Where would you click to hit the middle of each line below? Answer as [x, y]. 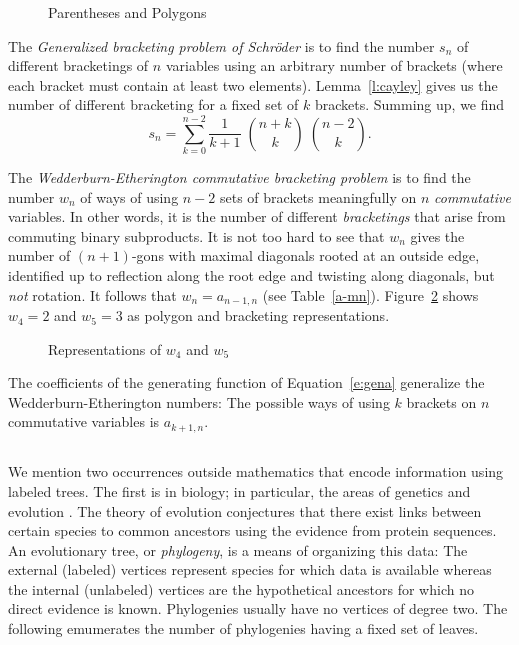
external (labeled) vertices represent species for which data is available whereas [250, 569]
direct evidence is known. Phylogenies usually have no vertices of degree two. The [258, 608]
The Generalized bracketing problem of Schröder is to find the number [221, 45]
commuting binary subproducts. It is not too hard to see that [196, 235]
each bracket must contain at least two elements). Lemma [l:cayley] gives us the [253, 84]
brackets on [441, 401]
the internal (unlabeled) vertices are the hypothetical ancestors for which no [241, 588]
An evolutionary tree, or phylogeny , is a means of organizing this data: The [238, 549]
